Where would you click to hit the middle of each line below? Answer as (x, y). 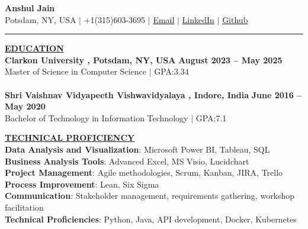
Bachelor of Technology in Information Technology (97, 117)
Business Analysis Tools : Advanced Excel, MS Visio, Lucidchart (127, 161)
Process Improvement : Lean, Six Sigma (82, 184)
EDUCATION (34, 48)
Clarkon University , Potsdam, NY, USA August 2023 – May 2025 (144, 59)
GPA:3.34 (171, 71)
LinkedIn (198, 19)
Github (235, 19)
